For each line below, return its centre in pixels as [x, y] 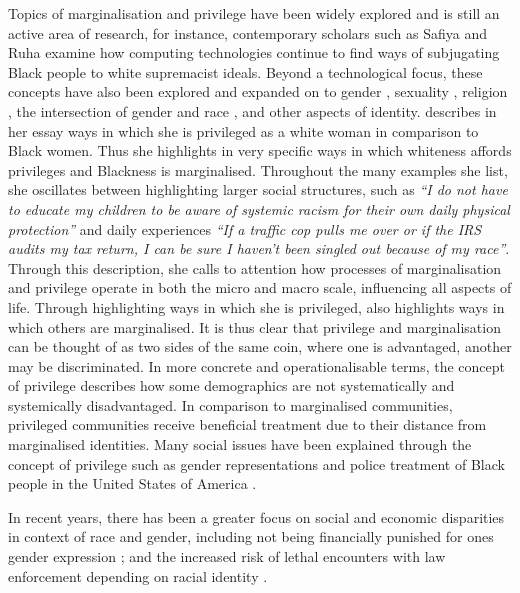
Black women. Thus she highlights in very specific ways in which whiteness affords [260, 150]
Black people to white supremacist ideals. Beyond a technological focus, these [245, 71]
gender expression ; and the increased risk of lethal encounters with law [227, 556]
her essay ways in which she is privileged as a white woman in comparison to [243, 130]
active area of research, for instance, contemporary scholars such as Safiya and [248, 32]
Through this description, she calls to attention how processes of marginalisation [255, 267]
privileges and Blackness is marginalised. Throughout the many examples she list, [258, 169]
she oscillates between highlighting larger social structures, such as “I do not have [258, 189]
